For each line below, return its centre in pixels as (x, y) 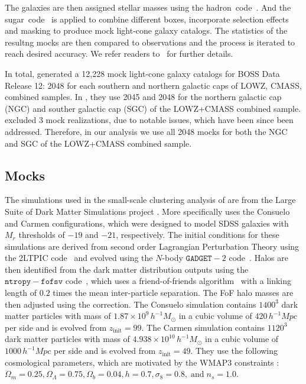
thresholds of (42, 235)
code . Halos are (258, 258)
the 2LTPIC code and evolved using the (79, 258)
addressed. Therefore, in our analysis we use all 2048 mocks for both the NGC (146, 131)
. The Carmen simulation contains (203, 327)
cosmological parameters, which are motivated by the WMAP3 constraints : (142, 362)
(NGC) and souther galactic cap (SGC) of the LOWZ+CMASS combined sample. (153, 108)
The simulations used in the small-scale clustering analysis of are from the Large (150, 200)
